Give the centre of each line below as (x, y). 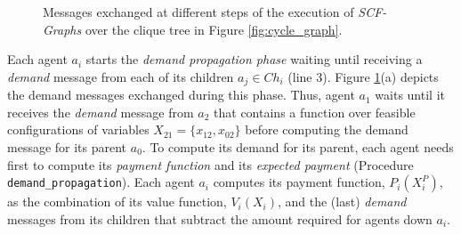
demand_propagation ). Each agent (101, 182)
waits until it (410, 95)
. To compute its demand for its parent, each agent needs (298, 147)
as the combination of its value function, (117, 202)
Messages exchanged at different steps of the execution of (198, 12)
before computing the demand (327, 129)
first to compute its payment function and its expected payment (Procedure (210, 164)
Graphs (62, 29)
